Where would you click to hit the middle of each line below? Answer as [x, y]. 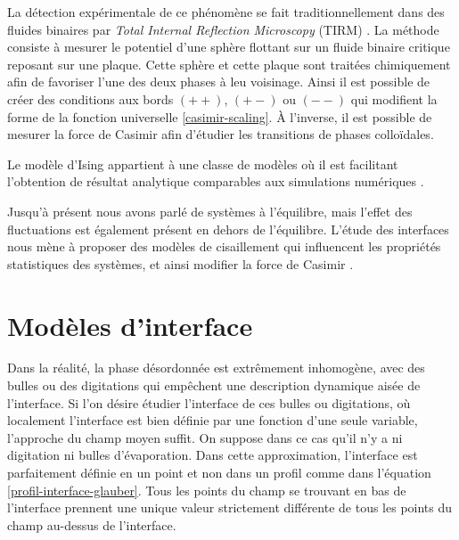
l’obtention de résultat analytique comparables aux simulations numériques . [216, 181]
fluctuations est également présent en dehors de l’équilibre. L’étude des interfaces [228, 229]
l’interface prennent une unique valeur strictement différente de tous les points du [230, 507]
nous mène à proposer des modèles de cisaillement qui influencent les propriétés [224, 246]
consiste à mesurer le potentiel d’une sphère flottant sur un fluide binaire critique [229, 47]
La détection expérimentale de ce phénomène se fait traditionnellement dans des [226, 12]
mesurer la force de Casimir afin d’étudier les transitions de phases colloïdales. [221, 134]
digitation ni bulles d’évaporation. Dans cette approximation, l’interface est [213, 455]
